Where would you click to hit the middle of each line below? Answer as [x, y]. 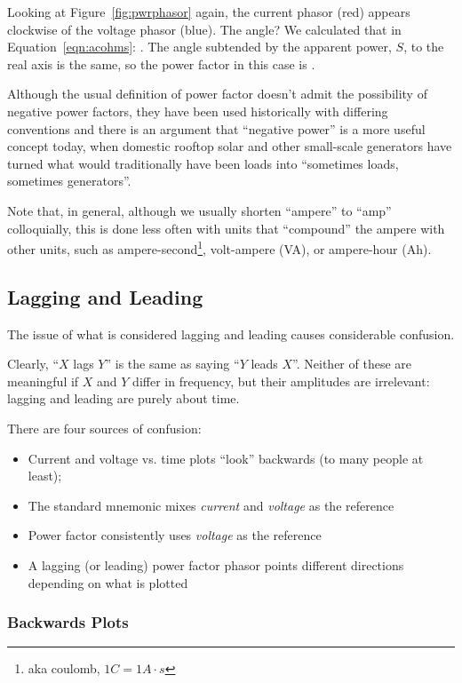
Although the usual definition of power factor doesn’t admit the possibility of [217, 94]
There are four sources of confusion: [104, 428]
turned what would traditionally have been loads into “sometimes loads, [203, 163]
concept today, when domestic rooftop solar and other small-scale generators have [230, 146]
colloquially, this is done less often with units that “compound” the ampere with [226, 228]
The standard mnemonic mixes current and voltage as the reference [211, 505]
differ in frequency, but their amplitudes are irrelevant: [281, 381]
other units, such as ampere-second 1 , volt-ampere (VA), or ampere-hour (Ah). [219, 247]
